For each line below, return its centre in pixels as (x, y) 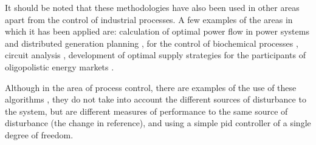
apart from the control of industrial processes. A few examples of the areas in (149, 19)
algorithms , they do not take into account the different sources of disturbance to (156, 99)
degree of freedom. (39, 134)
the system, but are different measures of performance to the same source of (146, 111)
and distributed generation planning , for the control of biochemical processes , (152, 43)
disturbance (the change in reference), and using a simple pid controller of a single (158, 123)
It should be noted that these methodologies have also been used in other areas (152, 7)
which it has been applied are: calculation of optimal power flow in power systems (157, 31)
